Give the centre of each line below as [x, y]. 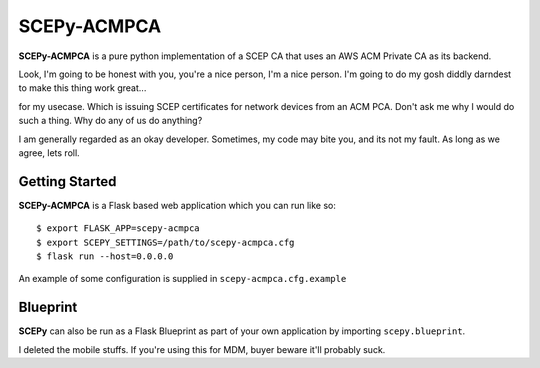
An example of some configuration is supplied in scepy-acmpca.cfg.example [182, 279]
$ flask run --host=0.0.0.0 [105, 256]
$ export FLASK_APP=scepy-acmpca [118, 228]
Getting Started [67, 181]
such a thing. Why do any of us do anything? [110, 121]
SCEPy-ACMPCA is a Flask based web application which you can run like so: [177, 205]
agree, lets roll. [49, 152]
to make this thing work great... [82, 88]
